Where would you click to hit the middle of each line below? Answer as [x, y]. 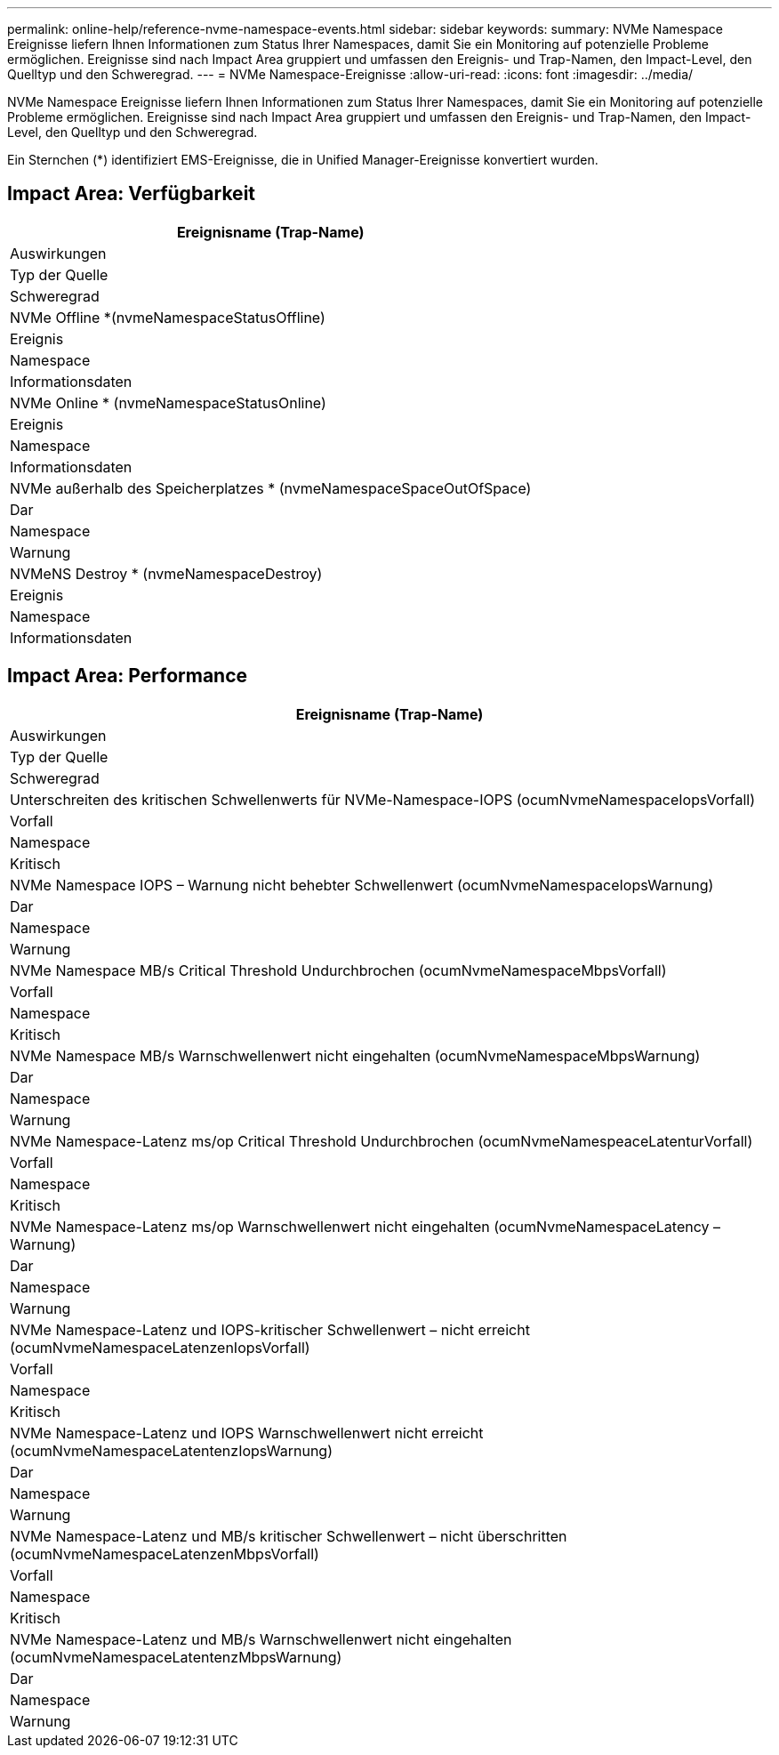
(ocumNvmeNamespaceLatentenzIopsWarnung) [171, 1450]
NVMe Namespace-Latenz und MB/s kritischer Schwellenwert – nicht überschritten [289, 1536]
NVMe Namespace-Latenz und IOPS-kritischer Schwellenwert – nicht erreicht [270, 1329]
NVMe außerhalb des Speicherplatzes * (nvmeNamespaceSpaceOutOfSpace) [271, 488]
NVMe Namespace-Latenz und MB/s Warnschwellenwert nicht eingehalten [261, 1639]
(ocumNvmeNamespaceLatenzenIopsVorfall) [160, 1347]
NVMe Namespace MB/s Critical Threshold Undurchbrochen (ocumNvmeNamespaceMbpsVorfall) [338, 970]
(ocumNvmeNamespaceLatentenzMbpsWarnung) [176, 1657]
